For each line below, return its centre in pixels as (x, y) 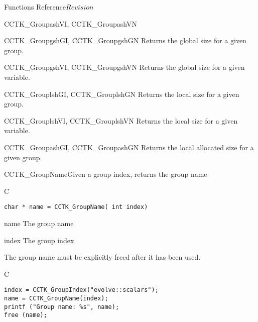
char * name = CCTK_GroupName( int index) (76, 207)
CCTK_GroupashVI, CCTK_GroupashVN (71, 23)
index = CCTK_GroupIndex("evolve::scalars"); (81, 290)
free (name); (26, 315)
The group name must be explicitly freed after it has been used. (102, 257)
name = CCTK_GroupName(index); (56, 298)
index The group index (39, 240)
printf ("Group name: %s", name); (62, 307)
